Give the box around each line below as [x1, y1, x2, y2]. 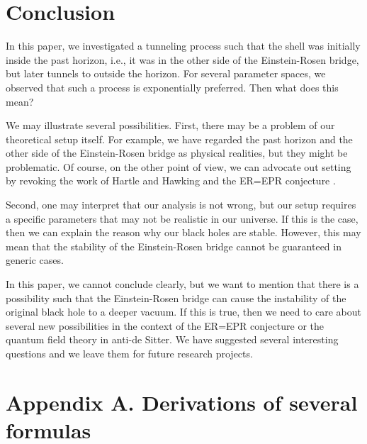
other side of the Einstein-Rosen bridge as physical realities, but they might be [6, 145, 348, 160]
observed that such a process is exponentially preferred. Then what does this [6, 79, 339, 94]
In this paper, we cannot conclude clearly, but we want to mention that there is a [6, 277, 359, 292]
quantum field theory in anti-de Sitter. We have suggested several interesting [6, 332, 339, 347]
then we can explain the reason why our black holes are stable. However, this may [6, 225, 361, 240]
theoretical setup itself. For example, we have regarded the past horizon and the [6, 131, 353, 146]
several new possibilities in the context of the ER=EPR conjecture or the [6, 318, 324, 333]
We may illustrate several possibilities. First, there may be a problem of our [6, 118, 335, 133]
